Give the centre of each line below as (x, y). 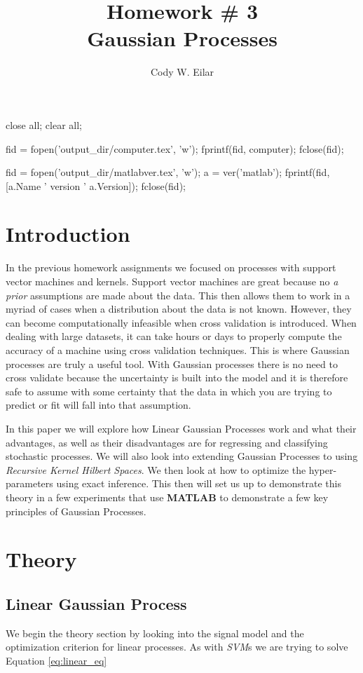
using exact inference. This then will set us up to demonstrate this (199, 483)
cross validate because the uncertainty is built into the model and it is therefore (177, 378)
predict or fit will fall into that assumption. (98, 405)
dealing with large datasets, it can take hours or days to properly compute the (174, 336)
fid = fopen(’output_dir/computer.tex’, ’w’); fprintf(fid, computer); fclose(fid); (175, 148)
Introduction (68, 234)
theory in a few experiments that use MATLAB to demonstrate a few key (167, 497)
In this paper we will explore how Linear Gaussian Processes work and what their (181, 428)
